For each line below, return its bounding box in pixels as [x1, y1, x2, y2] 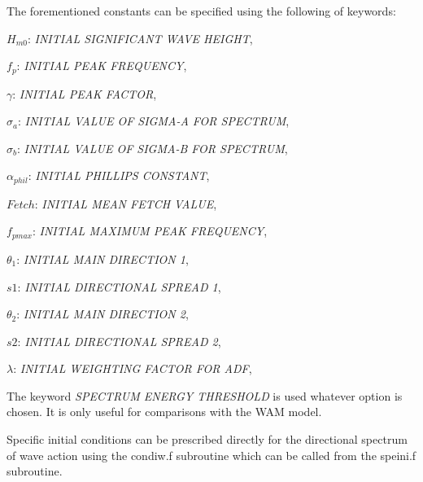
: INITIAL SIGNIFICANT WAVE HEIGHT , [27, 29, 253, 46]
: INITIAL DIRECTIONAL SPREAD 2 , [17, 332, 221, 349]
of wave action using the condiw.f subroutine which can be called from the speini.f [7, 446, 416, 463]
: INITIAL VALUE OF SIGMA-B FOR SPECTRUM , [16, 139, 288, 156]
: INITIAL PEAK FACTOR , [12, 85, 157, 102]
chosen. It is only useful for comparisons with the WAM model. [7, 403, 322, 420]
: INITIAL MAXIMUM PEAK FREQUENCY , [33, 222, 268, 239]
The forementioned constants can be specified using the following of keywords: [7, 2, 396, 19]
